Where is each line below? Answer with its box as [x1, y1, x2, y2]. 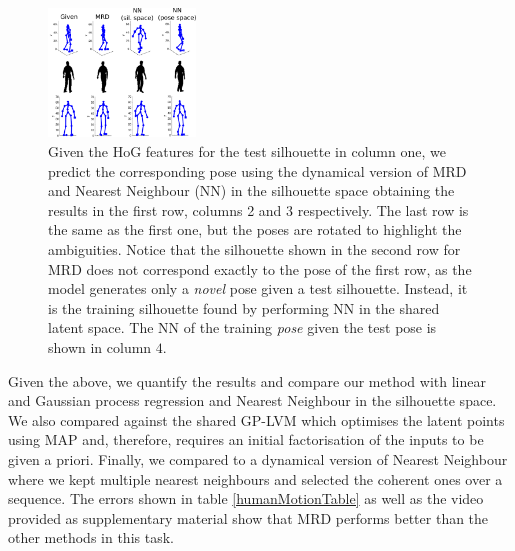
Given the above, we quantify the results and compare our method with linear [8, 370, 486, 391]
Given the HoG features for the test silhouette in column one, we [48, 141, 446, 161]
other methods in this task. [8, 527, 174, 548]
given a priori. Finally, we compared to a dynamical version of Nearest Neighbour [8, 448, 508, 469]
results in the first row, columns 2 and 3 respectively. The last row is [48, 199, 469, 220]
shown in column [48, 336, 152, 357]
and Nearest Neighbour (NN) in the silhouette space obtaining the [48, 180, 455, 201]
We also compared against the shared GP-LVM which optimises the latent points [8, 409, 505, 430]
